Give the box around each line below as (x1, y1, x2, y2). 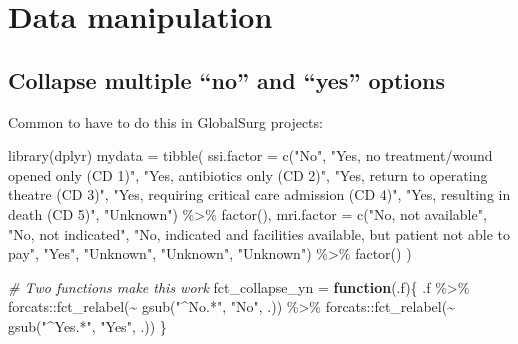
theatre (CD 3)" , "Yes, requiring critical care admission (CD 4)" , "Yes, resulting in (8, 184, 511, 205)
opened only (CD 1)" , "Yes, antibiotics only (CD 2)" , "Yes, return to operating (8, 164, 488, 185)
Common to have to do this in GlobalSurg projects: (8, 111, 323, 132)
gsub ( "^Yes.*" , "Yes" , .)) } (8, 315, 167, 336)
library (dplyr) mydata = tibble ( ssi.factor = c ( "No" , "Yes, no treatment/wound (8, 145, 493, 166)
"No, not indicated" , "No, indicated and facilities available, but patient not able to (8, 223, 510, 244)
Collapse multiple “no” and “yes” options (8, 64, 446, 95)
